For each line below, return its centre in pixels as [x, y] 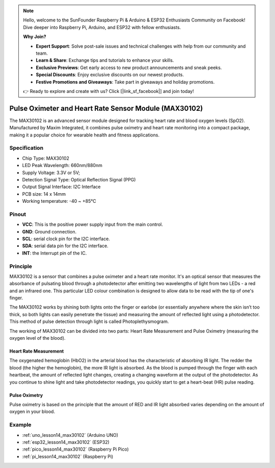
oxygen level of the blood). [37, 338]
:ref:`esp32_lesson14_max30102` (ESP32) [66, 442]
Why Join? [35, 37]
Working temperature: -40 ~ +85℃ [59, 201]
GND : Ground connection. [49, 231]
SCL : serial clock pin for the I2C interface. [66, 239]
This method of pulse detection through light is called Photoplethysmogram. [89, 321]
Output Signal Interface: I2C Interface [62, 187]
